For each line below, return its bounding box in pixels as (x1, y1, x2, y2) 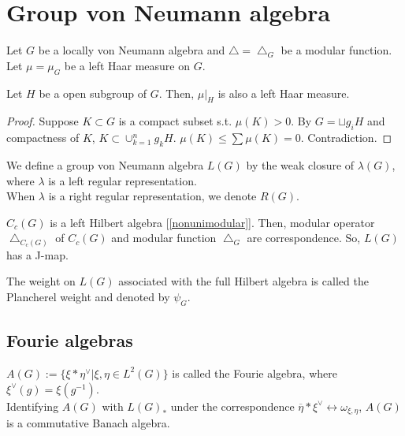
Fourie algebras (6, 328, 133, 352)
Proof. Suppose (6, 113, 79, 129)
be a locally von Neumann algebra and (38, 42, 225, 58)
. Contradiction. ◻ (300, 129, 392, 146)
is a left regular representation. (48, 172, 197, 188)
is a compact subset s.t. (118, 113, 232, 129)
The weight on (6, 273, 76, 289)
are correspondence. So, (247, 229, 361, 246)
